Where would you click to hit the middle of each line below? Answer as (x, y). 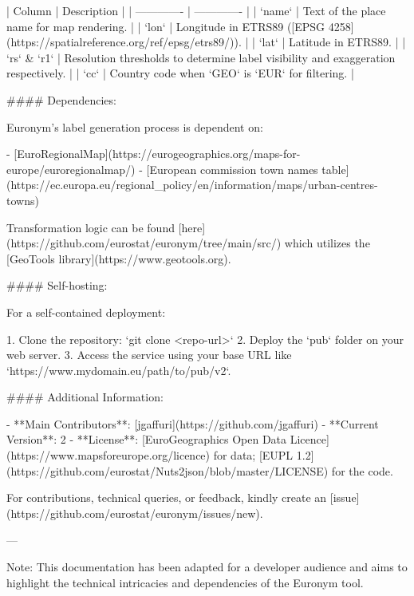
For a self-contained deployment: (86, 312)
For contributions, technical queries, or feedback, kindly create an (167, 497)
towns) (23, 200)
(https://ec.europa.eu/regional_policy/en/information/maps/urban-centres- (192, 185)
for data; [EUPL (253, 455)
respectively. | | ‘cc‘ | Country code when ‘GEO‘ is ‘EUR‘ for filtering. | (180, 73)
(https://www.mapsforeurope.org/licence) (108, 455)
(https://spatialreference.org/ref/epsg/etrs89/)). (124, 42)
